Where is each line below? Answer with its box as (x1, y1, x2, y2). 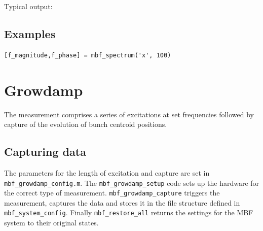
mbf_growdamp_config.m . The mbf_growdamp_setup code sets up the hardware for (4, 177, 259, 188)
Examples (4, 25, 56, 41)
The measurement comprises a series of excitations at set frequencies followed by (4, 109, 254, 119)
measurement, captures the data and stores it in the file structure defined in (4, 197, 240, 208)
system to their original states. (4, 217, 99, 228)
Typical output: (4, 1, 53, 11)
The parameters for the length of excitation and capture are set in (4, 167, 210, 178)
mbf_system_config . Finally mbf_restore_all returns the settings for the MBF (4, 207, 253, 218)
